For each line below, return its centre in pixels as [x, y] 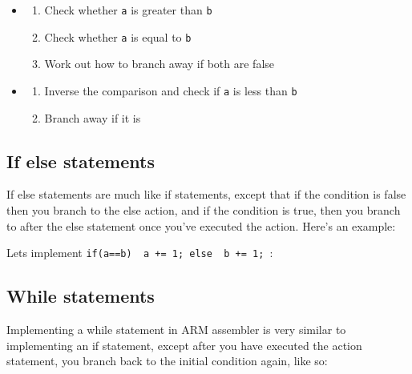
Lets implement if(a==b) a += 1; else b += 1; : [140, 253]
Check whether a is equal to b [118, 36]
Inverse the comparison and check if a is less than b [171, 90]
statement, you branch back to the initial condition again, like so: [167, 361]
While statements [81, 296]
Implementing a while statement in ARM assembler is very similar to [176, 329]
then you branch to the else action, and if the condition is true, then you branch [204, 209]
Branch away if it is [93, 117]
